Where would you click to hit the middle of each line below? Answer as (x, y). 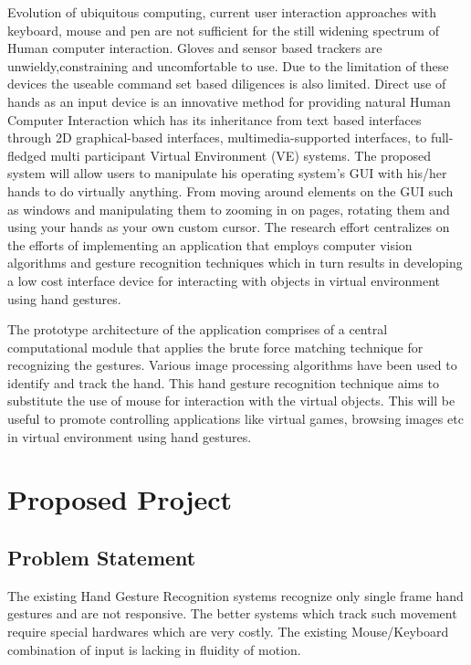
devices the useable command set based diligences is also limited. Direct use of (227, 84)
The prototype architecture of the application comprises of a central (198, 329)
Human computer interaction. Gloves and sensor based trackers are (195, 48)
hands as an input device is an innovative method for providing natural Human (229, 101)
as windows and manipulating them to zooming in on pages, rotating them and (229, 209)
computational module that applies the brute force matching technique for (215, 347)
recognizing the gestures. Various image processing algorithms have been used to (232, 365)
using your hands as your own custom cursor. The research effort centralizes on (229, 227)
